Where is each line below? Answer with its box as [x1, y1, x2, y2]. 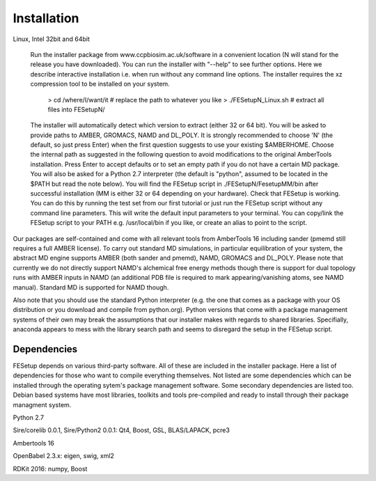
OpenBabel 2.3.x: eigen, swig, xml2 [13, 452, 115, 460]
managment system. [13, 400, 72, 409]
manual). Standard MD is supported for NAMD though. [13, 283, 169, 292]
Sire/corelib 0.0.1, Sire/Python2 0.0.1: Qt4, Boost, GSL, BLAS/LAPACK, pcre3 [13, 426, 230, 434]
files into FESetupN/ [47, 105, 105, 113]
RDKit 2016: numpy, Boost [13, 464, 88, 473]
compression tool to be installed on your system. [30, 80, 170, 88]
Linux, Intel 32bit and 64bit [13, 35, 91, 43]
